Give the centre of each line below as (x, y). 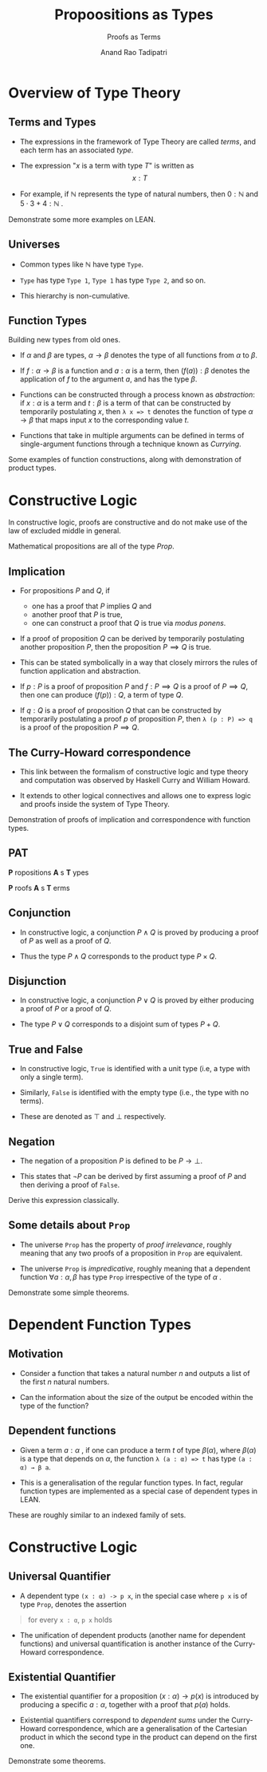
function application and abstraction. (80, 671)
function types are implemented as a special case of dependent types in (138, 1491)
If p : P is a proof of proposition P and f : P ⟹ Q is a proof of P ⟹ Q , (134, 686)
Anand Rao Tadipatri (134, 52)
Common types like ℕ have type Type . (82, 264)
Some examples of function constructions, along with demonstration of (125, 460)
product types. (33, 468)
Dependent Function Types (100, 1325)
